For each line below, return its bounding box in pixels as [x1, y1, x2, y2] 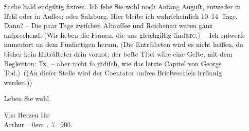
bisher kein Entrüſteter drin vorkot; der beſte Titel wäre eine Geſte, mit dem [4, 48, 232, 58]
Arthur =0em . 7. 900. [4, 119, 72, 129]
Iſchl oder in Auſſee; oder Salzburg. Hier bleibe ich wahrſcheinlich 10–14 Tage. [4, 11, 238, 21]
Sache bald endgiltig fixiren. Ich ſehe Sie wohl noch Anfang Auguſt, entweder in [4, 1, 241, 11]
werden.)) [4, 77, 32, 87]
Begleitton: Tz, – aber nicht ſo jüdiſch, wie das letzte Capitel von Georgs [4, 58, 222, 68]
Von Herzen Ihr [4, 109, 50, 119]
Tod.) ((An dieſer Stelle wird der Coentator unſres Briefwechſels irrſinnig [4, 68, 222, 78]
